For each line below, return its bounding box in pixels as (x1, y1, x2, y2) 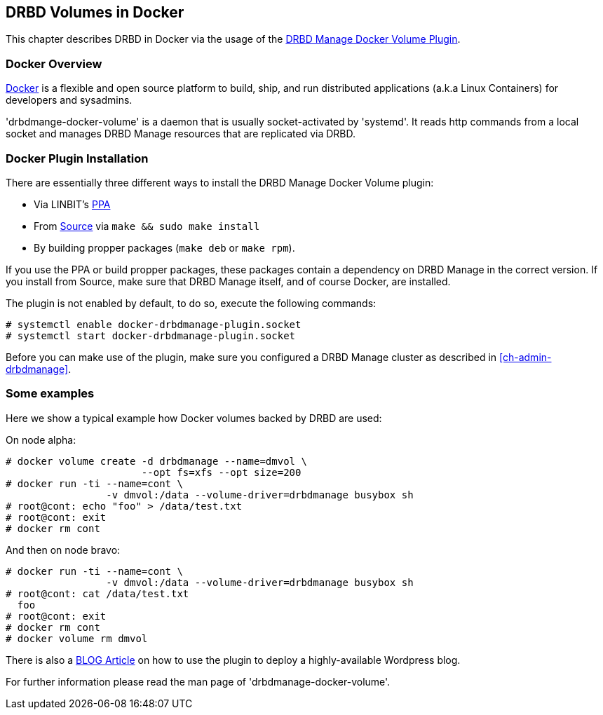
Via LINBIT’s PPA (34, 198, 111, 210)
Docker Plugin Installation (6, 151, 149, 165)
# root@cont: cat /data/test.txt (6, 587, 189, 599)
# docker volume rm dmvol (6, 632, 148, 644)
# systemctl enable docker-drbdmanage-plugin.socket (6, 318, 301, 330)
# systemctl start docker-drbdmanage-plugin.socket (6, 329, 296, 341)
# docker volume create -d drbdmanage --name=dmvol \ (6, 455, 307, 467)
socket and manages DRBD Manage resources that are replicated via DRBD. (6, 128, 355, 140)
